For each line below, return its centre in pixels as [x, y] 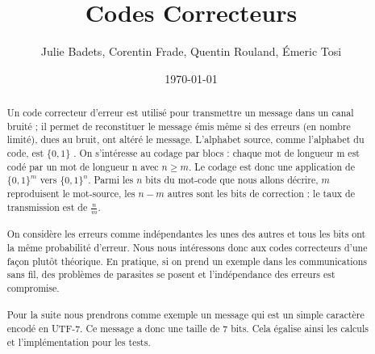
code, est [25, 153]
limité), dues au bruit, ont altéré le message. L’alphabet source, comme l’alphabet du [185, 139]
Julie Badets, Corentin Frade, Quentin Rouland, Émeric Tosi [191, 51]
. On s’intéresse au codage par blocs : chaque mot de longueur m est [217, 153]
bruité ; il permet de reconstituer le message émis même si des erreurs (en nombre [179, 126]
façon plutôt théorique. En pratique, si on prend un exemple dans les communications [187, 261]
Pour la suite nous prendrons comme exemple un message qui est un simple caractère [185, 315]
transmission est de [47, 206]
